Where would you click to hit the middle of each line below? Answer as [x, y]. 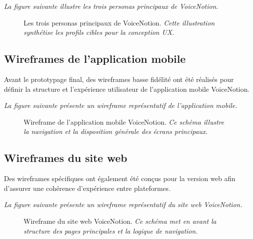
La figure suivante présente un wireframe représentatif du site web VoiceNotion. [123, 204]
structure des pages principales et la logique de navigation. [111, 230]
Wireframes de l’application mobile [95, 59]
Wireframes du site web [66, 158]
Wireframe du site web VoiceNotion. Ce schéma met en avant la [120, 221]
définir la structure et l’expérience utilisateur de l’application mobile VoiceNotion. [127, 89]
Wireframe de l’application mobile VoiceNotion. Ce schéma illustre [124, 121]
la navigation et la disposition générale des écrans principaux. [116, 131]
